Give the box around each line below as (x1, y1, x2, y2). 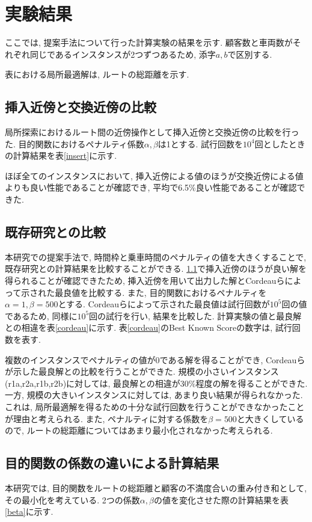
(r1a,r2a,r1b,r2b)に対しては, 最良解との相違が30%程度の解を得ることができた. (5, 376, 308, 389)
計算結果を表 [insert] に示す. (13, 149, 117, 162)
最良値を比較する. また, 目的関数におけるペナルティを (55, 286, 267, 298)
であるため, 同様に (5, 309, 78, 322)
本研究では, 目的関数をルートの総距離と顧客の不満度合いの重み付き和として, (5, 481, 307, 494)
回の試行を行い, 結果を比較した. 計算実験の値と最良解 (89, 309, 302, 322)
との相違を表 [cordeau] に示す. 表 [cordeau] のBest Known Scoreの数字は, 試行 (5, 321, 292, 334)
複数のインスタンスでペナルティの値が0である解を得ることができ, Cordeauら (5, 353, 305, 366)
